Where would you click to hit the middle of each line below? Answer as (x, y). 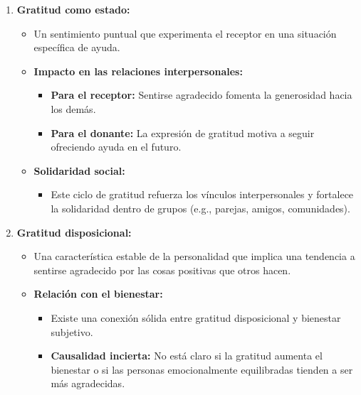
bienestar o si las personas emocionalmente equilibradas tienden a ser (202, 369)
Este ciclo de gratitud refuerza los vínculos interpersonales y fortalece (202, 194)
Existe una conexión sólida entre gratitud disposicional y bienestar (196, 317)
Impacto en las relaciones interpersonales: (138, 71)
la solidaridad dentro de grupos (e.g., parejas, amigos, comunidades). (200, 208)
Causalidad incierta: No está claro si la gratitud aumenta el (187, 356)
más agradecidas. (88, 383)
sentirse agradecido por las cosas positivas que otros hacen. (162, 270)
